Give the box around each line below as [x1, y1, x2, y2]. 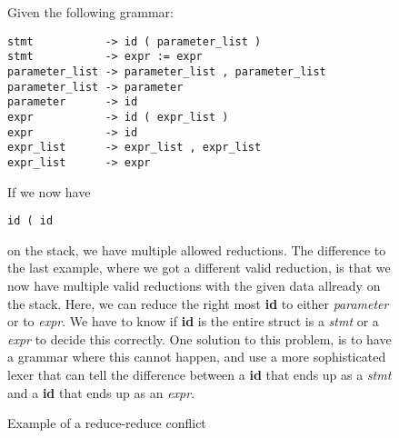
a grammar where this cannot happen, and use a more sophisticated [7, 347, 386, 366]
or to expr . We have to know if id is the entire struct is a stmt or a [7, 312, 379, 331]
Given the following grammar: [7, 3, 174, 21]
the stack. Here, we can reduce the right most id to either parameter [7, 294, 389, 313]
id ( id [7, 214, 54, 228]
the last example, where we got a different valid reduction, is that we [7, 258, 391, 277]
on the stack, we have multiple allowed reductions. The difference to [7, 240, 386, 259]
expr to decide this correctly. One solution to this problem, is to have [7, 329, 392, 348]
